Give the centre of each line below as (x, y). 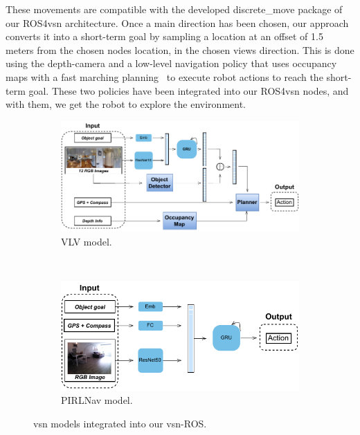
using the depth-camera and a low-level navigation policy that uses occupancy (171, 63)
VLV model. (87, 241)
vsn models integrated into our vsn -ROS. (120, 423)
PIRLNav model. (97, 400)
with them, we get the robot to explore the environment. (126, 104)
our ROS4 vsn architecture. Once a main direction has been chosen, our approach (177, 22)
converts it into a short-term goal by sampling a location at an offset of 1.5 (164, 36)
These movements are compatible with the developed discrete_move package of (174, 9)
